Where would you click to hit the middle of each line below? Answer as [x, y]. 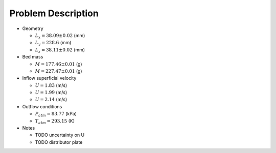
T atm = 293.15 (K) [55, 121]
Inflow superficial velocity [49, 78]
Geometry [33, 28]
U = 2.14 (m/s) [51, 100]
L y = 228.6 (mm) [53, 43]
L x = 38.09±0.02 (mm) [60, 36]
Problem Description [54, 13]
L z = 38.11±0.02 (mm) [60, 50]
